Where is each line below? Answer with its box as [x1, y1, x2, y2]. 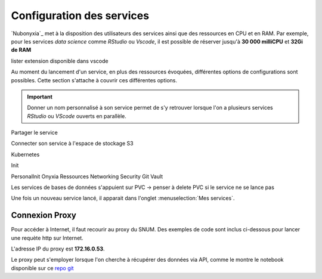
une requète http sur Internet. [11, 234, 83, 241]
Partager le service [11, 129, 58, 137]
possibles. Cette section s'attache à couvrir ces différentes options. [11, 76, 177, 83]
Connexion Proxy [11, 210, 77, 221]
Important [27, 93, 53, 100]
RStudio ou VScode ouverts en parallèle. [27, 112, 126, 119]
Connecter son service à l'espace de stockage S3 [11, 140, 134, 147]
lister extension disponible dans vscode [11, 57, 109, 64]
